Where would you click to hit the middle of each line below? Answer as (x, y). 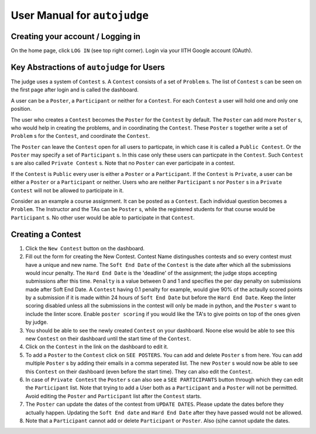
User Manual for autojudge (80, 15)
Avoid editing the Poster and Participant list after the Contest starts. (114, 396)
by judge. (37, 322)
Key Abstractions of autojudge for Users (88, 67)
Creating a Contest (46, 234)
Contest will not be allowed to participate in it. (67, 190)
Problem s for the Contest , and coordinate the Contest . (80, 136)
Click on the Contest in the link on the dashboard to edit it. (97, 347)
